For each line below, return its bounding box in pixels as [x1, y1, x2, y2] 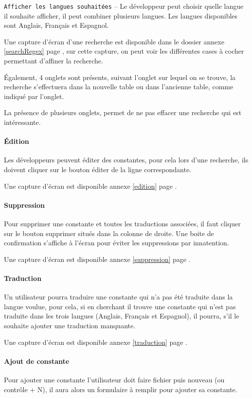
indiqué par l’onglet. [4, 91, 64, 101]
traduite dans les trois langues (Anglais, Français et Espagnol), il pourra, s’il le [4, 311, 239, 321]
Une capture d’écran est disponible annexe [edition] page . [4, 180, 177, 191]
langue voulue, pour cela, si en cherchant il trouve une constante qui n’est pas [4, 301, 236, 311]
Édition [4, 136, 29, 146]
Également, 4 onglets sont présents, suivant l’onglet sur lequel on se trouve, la [4, 72, 236, 82]
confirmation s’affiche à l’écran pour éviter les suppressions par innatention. [4, 238, 229, 248]
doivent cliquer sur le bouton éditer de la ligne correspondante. [4, 164, 191, 174]
